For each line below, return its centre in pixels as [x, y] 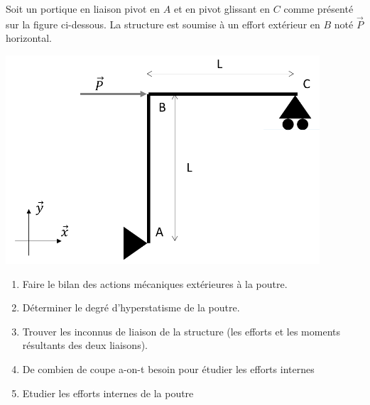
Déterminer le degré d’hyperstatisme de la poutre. [131, 307]
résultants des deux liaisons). [85, 345]
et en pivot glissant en [222, 9]
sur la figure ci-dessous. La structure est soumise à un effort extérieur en [163, 24]
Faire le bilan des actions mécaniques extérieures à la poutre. [155, 283]
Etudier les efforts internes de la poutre [108, 393]
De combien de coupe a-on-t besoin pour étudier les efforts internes [168, 368]
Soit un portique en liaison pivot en [83, 9]
